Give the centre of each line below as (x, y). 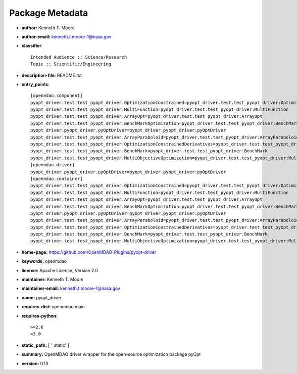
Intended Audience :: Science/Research (79, 57)
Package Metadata (49, 13)
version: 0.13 (35, 363)
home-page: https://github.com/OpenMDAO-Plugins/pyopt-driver (89, 252)
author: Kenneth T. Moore (48, 28)
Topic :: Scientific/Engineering (71, 64)
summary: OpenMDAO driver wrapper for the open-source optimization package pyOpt (111, 354)
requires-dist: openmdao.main (53, 307)
